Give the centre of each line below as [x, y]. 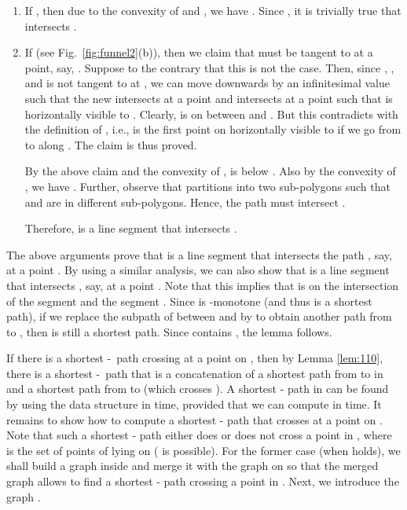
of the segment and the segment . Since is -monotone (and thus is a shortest [189, 301]
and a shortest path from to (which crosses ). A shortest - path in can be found [198, 389]
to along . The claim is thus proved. [111, 144]
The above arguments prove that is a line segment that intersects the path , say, [199, 254]
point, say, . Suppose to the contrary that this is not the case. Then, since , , [209, 67]
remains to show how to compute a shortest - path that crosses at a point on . [194, 419]
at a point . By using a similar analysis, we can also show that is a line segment [198, 270]
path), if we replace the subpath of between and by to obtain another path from [199, 316]
